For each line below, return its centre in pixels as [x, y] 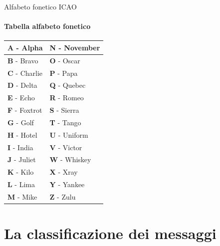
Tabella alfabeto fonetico [47, 26]
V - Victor [66, 147]
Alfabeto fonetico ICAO [40, 6]
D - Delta [22, 85]
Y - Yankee [67, 184]
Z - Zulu [63, 197]
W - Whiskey [70, 159]
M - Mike [22, 197]
